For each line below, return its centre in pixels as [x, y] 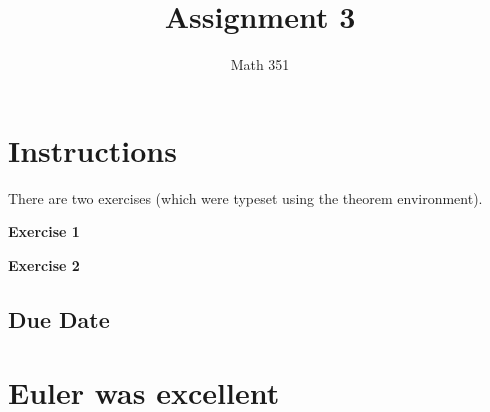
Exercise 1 [44, 231]
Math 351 [260, 64]
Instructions [92, 149]
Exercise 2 [44, 264]
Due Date [59, 318]
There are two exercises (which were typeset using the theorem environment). [245, 197]
